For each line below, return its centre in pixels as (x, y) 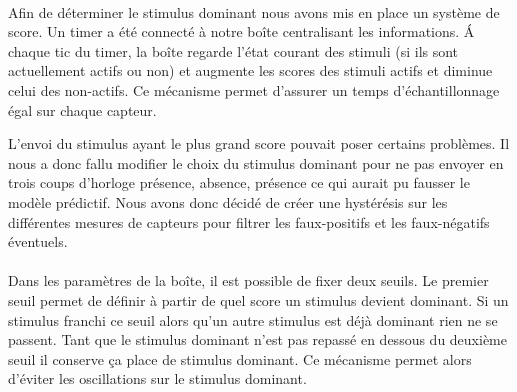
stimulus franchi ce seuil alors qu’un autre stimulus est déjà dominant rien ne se (253, 319)
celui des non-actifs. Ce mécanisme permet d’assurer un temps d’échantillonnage (254, 89)
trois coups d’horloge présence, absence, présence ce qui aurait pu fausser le (239, 182)
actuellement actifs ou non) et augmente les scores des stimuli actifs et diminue (250, 70)
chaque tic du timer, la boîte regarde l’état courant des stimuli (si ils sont (233, 50)
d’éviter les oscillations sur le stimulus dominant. (157, 378)
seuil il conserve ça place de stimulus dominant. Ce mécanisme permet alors (240, 358)
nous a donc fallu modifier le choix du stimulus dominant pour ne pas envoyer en (256, 162)
